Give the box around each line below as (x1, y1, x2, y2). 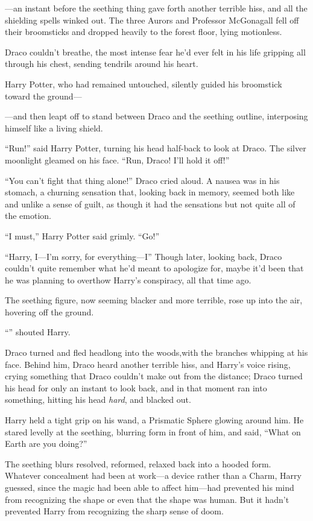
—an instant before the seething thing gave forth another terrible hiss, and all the (5, 2, 308, 14)
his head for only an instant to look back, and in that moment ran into (5, 381, 267, 394)
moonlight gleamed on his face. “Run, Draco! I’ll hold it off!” (5, 153, 230, 166)
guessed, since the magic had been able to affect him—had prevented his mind (5, 481, 294, 493)
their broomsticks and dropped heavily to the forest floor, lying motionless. (5, 25, 282, 38)
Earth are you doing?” (5, 437, 87, 450)
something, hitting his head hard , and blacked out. (5, 393, 191, 406)
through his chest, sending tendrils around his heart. (5, 57, 198, 70)
